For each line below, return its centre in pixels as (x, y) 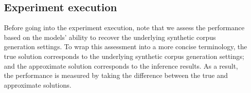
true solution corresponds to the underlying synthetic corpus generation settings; (124, 56)
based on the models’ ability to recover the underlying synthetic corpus (110, 37)
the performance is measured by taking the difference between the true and (116, 75)
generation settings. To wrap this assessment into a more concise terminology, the (125, 46)
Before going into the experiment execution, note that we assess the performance (124, 28)
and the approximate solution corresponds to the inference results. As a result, (121, 65)
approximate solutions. (38, 84)
